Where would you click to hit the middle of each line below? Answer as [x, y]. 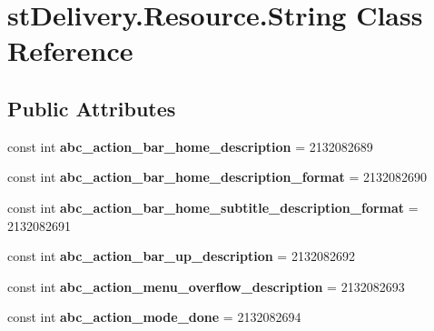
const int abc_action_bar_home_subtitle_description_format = [213, 207]
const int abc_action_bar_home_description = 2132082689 [190, 146]
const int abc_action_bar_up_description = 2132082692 [181, 256]
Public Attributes [92, 108]
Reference [70, 50]
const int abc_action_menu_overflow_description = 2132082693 [206, 286]
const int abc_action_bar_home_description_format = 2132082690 [217, 177]
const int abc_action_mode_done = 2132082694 [154, 317]
